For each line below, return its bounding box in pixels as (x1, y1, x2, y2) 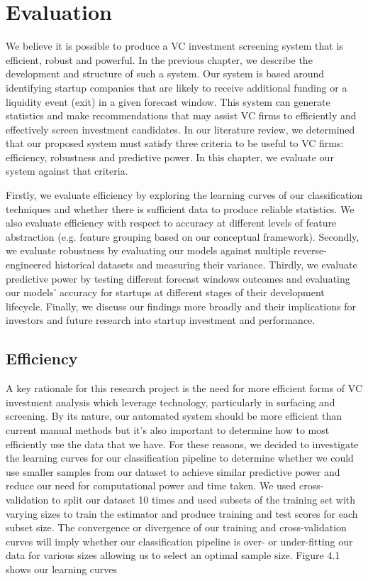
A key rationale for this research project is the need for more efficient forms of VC (6, 381, 363, 396)
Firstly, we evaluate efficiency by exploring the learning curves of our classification (6, 188, 363, 202)
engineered (6, 257, 52, 272)
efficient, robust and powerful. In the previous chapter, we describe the (6, 52, 313, 67)
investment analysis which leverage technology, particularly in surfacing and (6, 394, 335, 409)
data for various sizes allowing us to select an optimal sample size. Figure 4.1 (6, 548, 340, 563)
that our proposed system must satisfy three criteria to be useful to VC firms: (6, 136, 344, 151)
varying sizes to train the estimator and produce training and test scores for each (6, 506, 358, 521)
